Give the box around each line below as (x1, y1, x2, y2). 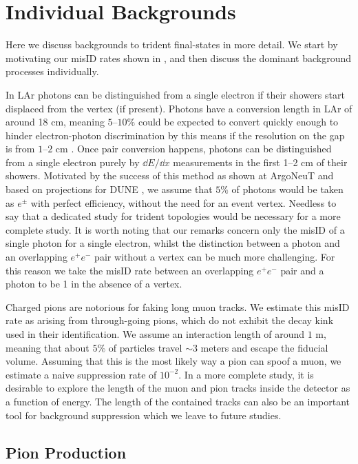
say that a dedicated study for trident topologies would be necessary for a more (6, 209, 341, 223)
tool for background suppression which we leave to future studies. (6, 407, 282, 422)
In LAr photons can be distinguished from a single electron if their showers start (6, 87, 345, 101)
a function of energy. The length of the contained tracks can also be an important (6, 394, 350, 408)
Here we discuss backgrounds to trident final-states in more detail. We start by (6, 37, 338, 52)
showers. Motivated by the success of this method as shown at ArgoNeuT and (6, 168, 334, 183)
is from (6, 141, 35, 156)
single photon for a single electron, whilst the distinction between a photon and (6, 236, 340, 250)
